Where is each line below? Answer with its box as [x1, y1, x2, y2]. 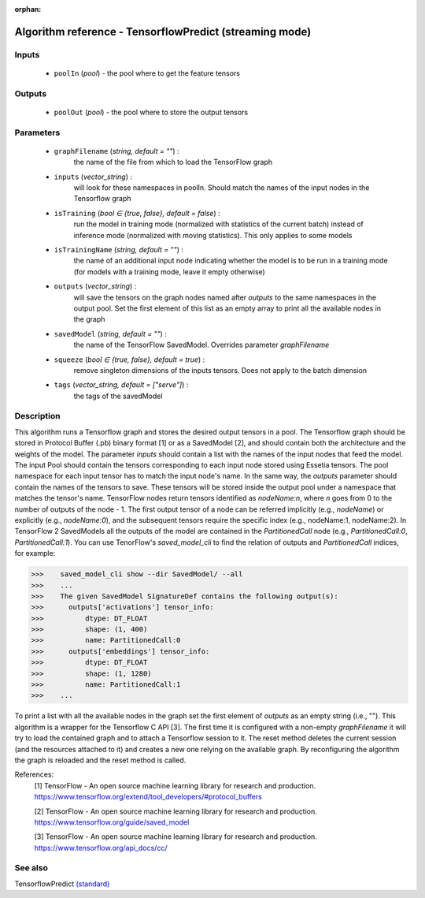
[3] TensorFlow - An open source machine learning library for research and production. [34, 832, 318, 841]
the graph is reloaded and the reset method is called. [14, 755, 187, 765]
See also [14, 863, 49, 874]
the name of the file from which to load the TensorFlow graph [73, 158, 273, 167]
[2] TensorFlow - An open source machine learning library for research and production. [34, 807, 318, 816]
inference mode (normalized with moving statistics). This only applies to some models [73, 230, 353, 240]
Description [14, 411, 61, 422]
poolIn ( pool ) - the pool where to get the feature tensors [54, 68, 240, 78]
